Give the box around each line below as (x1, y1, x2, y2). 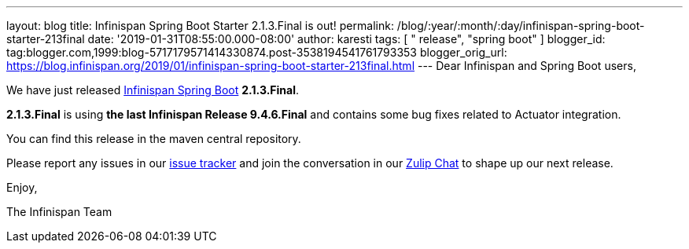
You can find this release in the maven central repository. (6, 132, 301, 145)
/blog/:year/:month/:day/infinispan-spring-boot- (396, 19, 645, 32)
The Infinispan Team (6, 205, 112, 218)
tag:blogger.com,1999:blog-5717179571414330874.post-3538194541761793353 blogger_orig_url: (6, 46, 507, 59)
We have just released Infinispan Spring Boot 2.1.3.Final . (6, 83, 299, 97)
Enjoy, (6, 181, 38, 194)
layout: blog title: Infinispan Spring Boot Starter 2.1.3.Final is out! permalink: (6, 19, 394, 32)
